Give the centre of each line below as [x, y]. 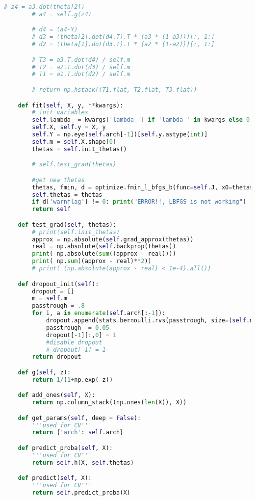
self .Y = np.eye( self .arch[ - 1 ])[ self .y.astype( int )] [120, 134]
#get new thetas [58, 180]
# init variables [60, 113]
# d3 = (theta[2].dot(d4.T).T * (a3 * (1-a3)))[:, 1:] [123, 37]
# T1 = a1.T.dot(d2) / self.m [81, 74]
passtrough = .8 [58, 306]
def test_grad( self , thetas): [67, 224]
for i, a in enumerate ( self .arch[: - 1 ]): [99, 313]
